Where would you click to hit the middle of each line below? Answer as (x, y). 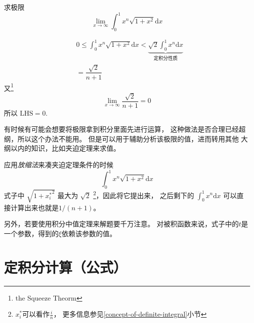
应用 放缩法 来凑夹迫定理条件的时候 (59, 164)
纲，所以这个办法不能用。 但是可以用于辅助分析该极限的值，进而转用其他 (121, 138)
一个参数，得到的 (31, 233)
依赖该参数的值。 (89, 233)
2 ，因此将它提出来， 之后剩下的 (144, 194)
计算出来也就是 (34, 207)
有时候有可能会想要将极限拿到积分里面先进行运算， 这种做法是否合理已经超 (125, 129)
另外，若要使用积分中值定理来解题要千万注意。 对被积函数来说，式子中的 (121, 224)
